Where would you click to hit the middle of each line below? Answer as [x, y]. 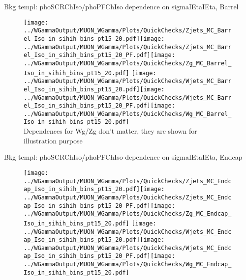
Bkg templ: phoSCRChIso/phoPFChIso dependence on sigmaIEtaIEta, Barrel [121, 6]
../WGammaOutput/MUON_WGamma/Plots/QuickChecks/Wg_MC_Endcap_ [128, 265]
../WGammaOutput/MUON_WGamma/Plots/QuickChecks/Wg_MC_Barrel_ [128, 114]
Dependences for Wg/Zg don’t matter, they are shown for [110, 131]
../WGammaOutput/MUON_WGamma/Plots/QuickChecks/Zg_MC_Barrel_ [128, 63]
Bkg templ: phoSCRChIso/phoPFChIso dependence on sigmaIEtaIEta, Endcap [123, 157]
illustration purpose [53, 140]
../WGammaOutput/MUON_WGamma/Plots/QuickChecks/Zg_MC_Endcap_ [128, 214]
